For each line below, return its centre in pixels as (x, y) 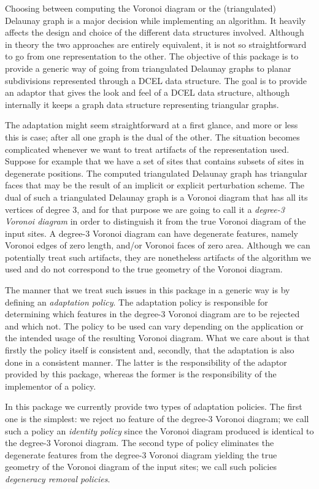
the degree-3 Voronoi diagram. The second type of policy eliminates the (140, 443)
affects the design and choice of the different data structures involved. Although (155, 32)
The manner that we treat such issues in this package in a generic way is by (148, 290)
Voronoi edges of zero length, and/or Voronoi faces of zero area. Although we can (158, 245)
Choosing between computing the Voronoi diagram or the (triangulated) (141, 8)
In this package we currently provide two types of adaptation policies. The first (154, 406)
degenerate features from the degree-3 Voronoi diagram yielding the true (141, 454)
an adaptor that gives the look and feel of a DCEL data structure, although (148, 92)
